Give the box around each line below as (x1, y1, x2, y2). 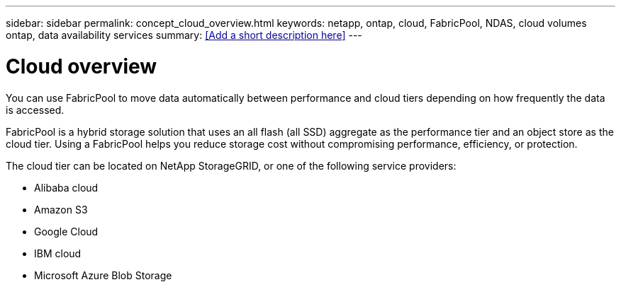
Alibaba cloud (34, 181, 99, 194)
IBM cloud (34, 247, 82, 259)
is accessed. (6, 103, 65, 116)
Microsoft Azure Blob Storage (34, 269, 172, 281)
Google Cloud (34, 225, 99, 238)
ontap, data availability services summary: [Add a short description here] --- (6, 29, 362, 41)
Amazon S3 (34, 203, 88, 216)
